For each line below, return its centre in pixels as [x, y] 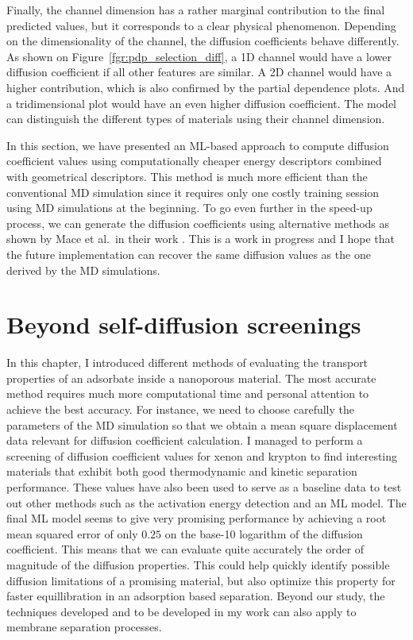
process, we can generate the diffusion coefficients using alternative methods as [198, 223]
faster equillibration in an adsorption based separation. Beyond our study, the [196, 596]
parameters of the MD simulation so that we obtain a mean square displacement [202, 424]
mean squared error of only [72, 533]
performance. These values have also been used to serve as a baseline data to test [204, 486]
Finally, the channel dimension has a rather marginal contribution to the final [196, 10]
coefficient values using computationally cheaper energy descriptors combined [194, 161]
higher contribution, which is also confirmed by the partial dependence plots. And [206, 87]
